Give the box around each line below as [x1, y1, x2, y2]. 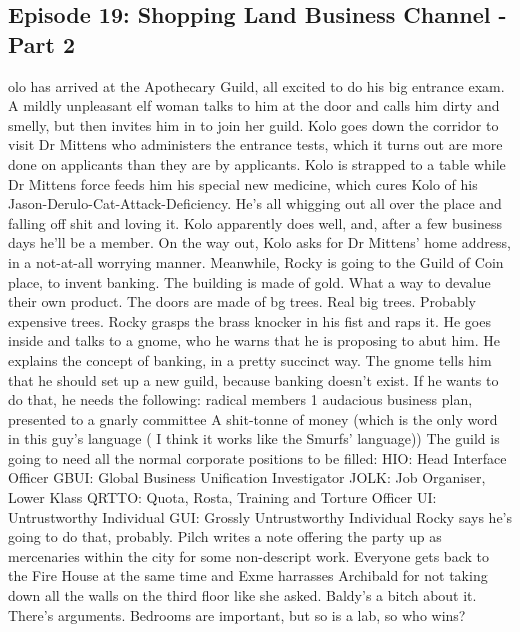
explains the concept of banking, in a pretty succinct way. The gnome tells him [8, 349, 492, 370]
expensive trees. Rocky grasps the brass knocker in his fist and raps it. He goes [8, 310, 491, 331]
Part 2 [8, 28, 76, 59]
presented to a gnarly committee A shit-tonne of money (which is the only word [8, 408, 498, 429]
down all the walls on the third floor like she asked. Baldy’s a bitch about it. [8, 585, 477, 606]
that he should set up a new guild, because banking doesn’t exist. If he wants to [8, 369, 499, 390]
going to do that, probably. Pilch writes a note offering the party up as [8, 526, 442, 547]
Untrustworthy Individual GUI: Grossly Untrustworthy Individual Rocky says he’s [8, 506, 513, 527]
